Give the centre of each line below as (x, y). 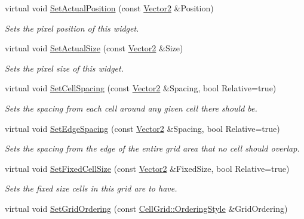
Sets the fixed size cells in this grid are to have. (91, 188)
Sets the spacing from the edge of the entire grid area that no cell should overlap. (152, 148)
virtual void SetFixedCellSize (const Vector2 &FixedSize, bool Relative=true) (147, 168)
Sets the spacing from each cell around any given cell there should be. (131, 108)
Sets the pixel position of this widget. (72, 28)
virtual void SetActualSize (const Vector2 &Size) (94, 48)
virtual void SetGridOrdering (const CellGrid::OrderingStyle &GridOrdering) (146, 208)
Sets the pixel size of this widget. (65, 68)
